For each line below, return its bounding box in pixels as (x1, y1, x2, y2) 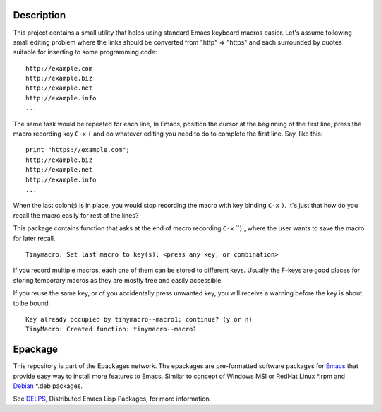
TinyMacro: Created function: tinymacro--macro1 (25, 325, 197, 334)
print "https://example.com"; (25, 146, 131, 154)
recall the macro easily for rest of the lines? (13, 211, 139, 219)
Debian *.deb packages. (13, 382, 83, 390)
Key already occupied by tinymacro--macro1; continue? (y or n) (25, 315, 253, 323)
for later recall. (13, 234, 56, 242)
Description (13, 9, 66, 21)
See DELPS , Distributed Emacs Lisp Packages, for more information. (13, 394, 212, 403)
